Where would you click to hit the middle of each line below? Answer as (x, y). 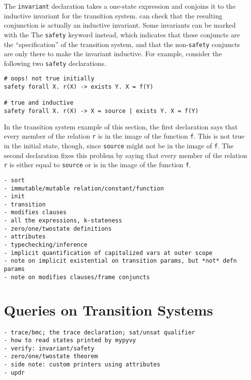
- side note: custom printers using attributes (82, 365)
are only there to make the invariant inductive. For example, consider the (113, 54)
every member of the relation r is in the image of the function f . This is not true (124, 136)
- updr (14, 372)
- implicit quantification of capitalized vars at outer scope (108, 253)
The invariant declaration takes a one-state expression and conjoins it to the (120, 6)
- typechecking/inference (46, 245)
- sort (14, 180)
